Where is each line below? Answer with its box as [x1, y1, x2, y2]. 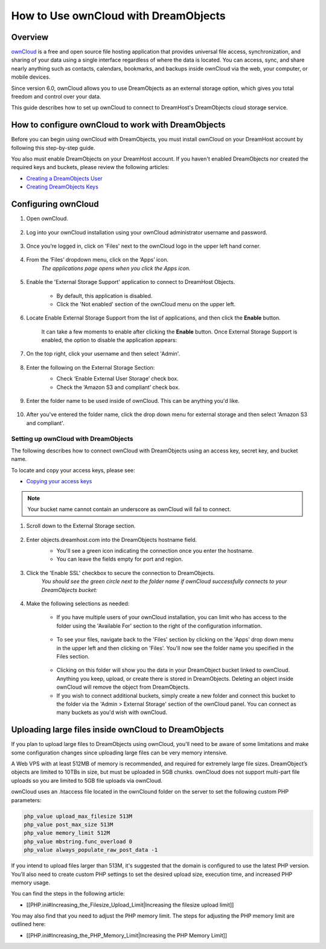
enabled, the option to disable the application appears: [41, 336, 177, 344]
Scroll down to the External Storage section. [26, 523, 136, 530]
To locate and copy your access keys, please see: [11, 466, 135, 474]
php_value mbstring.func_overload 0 [24, 838, 133, 845]
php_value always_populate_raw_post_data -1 [24, 846, 158, 854]
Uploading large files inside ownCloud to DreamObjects [11, 725, 225, 735]
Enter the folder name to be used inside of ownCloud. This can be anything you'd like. [26, 397, 240, 405]
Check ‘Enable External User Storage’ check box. [56, 375, 179, 382]
